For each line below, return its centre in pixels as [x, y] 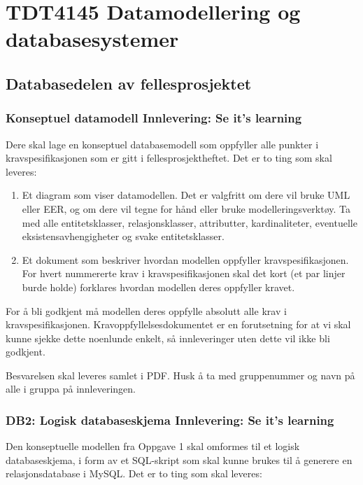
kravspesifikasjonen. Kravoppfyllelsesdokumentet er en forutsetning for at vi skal [178, 324]
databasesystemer [92, 39]
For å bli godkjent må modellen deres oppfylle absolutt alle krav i [146, 310]
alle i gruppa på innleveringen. [71, 389]
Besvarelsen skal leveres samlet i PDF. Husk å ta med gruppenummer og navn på [180, 375]
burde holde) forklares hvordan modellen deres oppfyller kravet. [158, 287]
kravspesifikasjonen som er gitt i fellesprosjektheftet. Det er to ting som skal [169, 158]
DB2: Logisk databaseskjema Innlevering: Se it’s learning [170, 420]
